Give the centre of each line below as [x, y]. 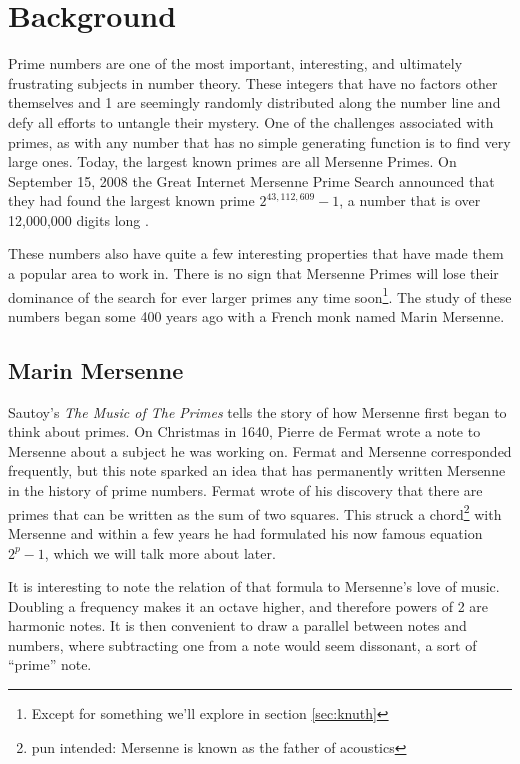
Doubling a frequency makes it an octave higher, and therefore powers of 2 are [248, 605]
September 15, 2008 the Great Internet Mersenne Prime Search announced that [251, 180]
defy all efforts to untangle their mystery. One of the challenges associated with [251, 121]
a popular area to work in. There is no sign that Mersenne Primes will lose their [253, 273]
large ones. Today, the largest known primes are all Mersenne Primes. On [232, 161]
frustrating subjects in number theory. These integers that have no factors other [253, 82]
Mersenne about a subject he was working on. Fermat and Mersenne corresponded [260, 450]
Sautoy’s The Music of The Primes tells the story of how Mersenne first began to [257, 411]
